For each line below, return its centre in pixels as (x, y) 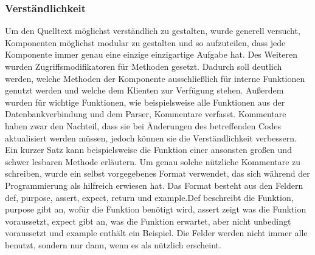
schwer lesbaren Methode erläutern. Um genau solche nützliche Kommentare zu (153, 161)
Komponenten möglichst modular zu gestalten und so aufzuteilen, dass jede (145, 42)
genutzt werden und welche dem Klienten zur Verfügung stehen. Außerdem (144, 90)
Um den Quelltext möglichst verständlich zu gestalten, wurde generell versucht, (153, 31)
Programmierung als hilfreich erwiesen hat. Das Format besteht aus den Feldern (154, 185)
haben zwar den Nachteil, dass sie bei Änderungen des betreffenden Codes (143, 125)
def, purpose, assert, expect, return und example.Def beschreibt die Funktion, (149, 197)
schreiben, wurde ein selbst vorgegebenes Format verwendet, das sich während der (157, 173)
